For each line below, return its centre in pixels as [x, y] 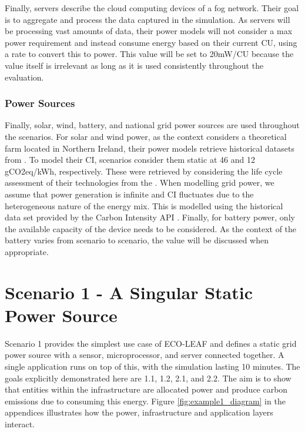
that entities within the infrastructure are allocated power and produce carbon [146, 389]
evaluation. [24, 77]
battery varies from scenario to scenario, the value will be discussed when [137, 240]
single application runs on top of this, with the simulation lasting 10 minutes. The [152, 366]
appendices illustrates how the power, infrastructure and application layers [139, 412]
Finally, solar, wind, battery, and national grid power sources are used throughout [152, 125]
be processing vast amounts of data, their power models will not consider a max [149, 31]
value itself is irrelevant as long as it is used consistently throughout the [134, 65]
